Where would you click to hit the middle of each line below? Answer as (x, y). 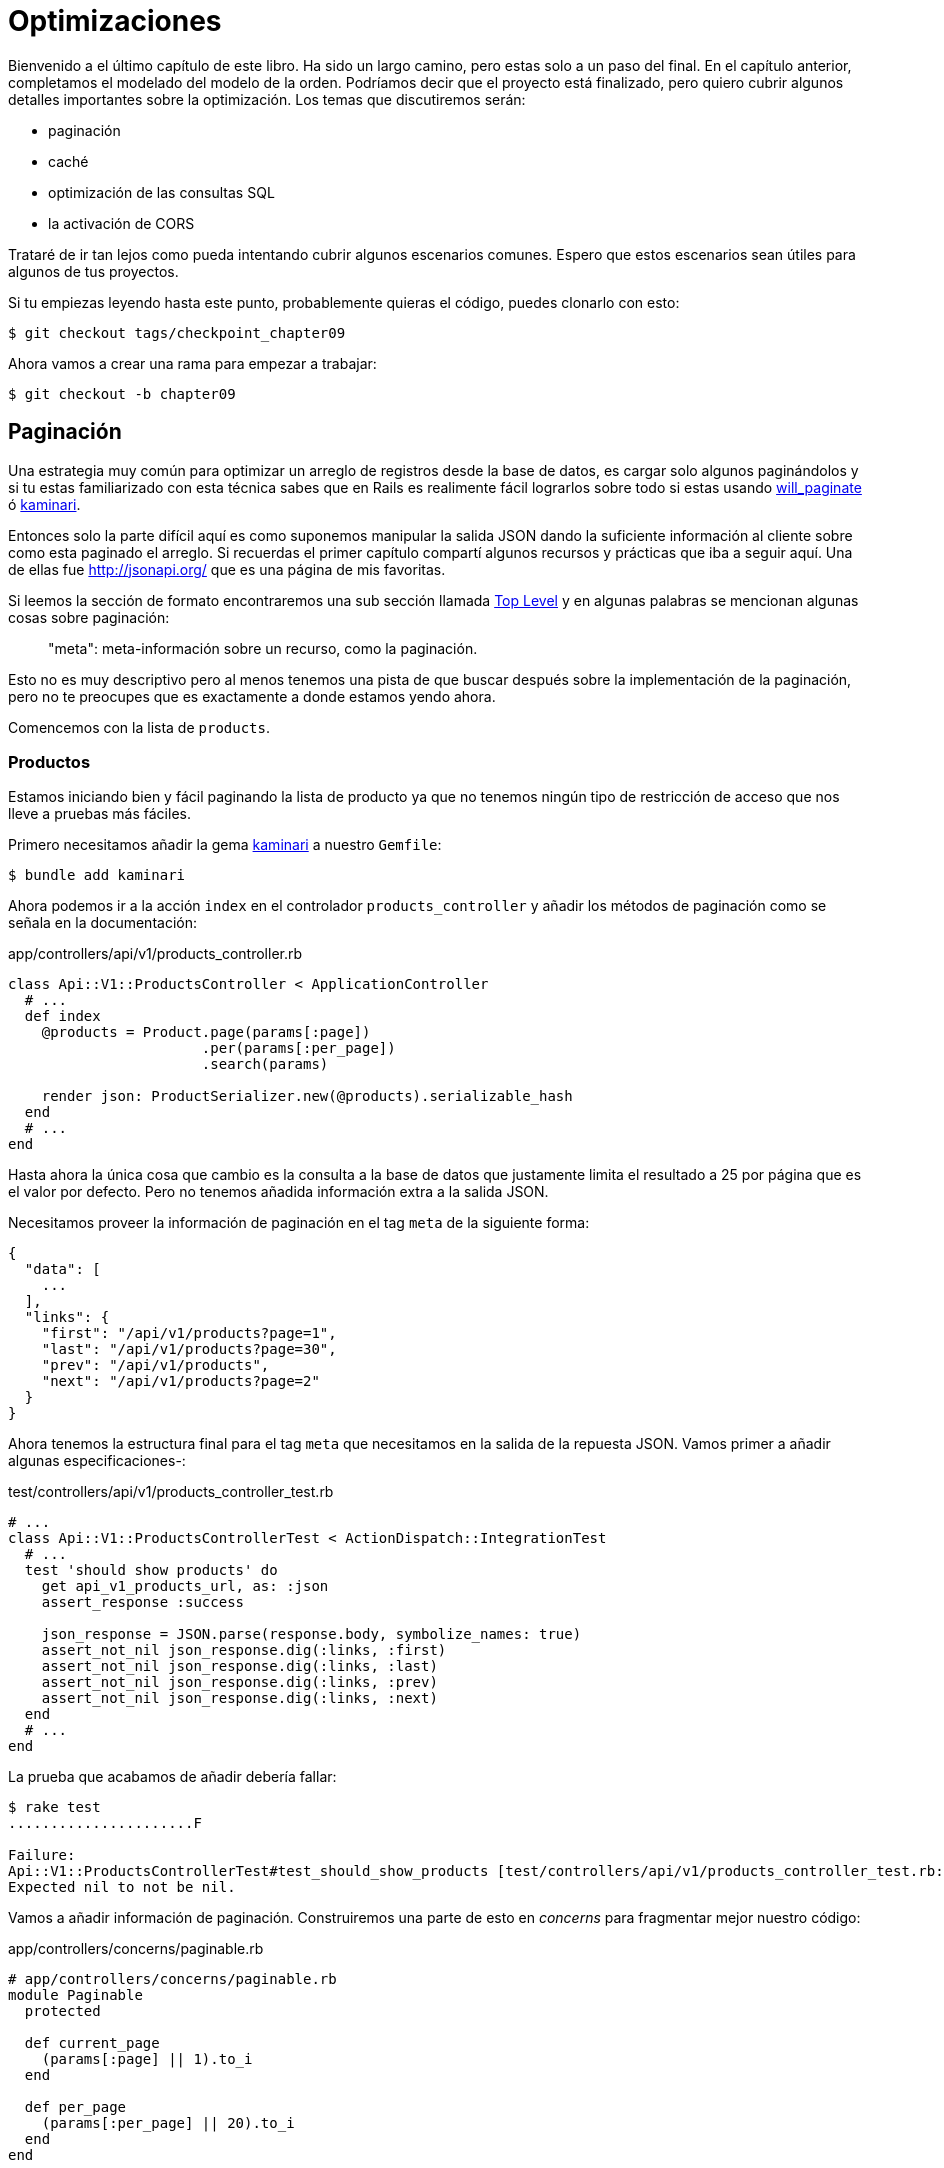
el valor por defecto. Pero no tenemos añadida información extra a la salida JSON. (278, 1192)
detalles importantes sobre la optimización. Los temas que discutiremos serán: (267, 99)
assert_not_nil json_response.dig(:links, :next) (239, 1698)
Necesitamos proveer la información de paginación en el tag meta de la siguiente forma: (299, 1223)
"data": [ (62, 1269)
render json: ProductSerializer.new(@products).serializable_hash (307, 1096)
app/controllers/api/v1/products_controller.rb (155, 954)
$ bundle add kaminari (97, 875)
